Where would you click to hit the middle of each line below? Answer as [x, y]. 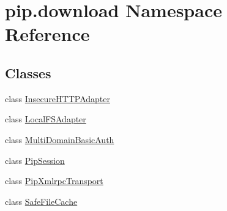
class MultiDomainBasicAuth [60, 139]
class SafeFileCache [41, 201]
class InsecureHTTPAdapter [58, 98]
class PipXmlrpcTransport [54, 181]
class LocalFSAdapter [46, 119]
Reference [47, 34]
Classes [28, 72]
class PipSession [35, 160]
